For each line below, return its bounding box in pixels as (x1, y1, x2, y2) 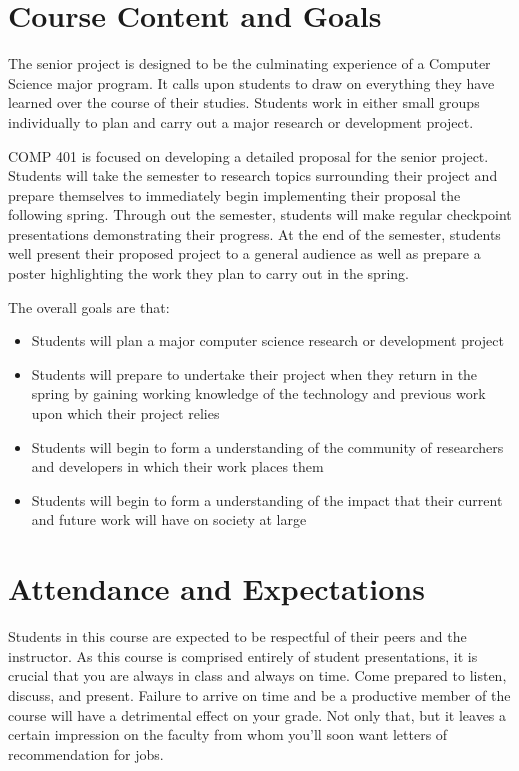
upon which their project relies (31, 403, 220, 424)
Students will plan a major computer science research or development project (31, 330, 504, 351)
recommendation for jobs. (8, 743, 164, 764)
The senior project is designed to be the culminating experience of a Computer (8, 53, 491, 74)
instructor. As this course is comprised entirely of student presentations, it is (8, 645, 478, 666)
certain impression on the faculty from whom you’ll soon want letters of (8, 724, 448, 745)
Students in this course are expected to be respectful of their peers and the (8, 626, 467, 647)
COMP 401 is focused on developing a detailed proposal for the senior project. (8, 145, 489, 166)
